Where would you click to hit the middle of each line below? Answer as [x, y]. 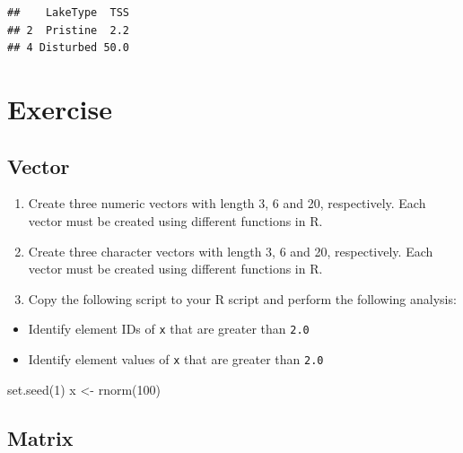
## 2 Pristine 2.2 [69, 30]
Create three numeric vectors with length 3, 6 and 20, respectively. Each [227, 203]
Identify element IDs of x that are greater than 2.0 [169, 329]
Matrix [40, 437]
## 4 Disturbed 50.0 [69, 48]
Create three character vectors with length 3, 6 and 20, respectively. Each [231, 251]
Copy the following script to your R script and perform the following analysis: [242, 298]
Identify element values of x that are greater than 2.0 [176, 358]
